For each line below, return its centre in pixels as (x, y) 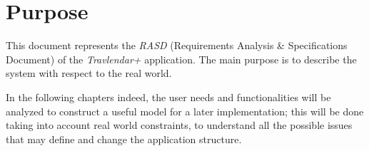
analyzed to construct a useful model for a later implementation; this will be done (185, 111)
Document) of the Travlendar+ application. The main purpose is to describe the (181, 59)
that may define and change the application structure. (124, 139)
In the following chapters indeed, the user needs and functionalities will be (168, 97)
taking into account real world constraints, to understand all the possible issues (179, 125)
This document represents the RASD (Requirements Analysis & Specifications (177, 45)
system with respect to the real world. (89, 73)
